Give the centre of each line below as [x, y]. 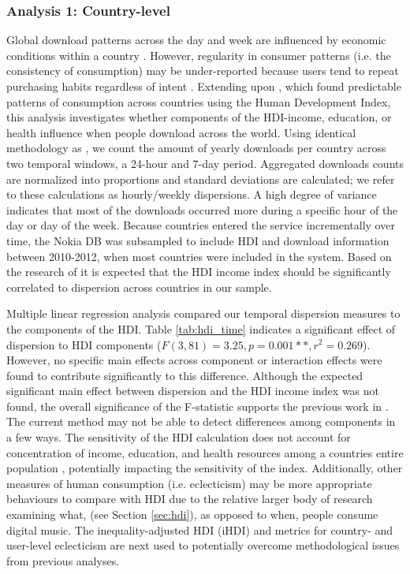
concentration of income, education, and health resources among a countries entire [205, 452]
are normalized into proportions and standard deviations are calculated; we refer [201, 179]
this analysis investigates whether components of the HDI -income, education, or [199, 117]
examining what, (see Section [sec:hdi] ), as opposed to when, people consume [192, 514]
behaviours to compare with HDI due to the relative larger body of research [190, 499]
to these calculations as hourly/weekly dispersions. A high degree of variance [192, 194]
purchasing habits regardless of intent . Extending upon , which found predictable [204, 86]
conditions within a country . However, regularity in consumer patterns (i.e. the [199, 55]
